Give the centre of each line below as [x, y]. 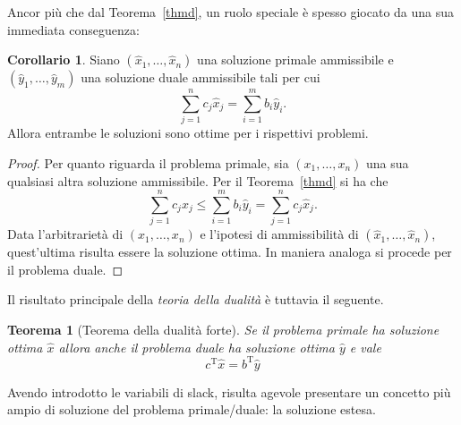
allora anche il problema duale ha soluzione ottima [196, 347]
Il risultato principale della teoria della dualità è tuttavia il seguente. [196, 299]
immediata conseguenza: [73, 29]
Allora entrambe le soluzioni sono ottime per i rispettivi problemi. [188, 133]
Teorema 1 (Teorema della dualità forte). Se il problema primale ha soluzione [223, 329]
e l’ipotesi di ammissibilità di [279, 234]
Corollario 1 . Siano [64, 59]
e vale [365, 347]
